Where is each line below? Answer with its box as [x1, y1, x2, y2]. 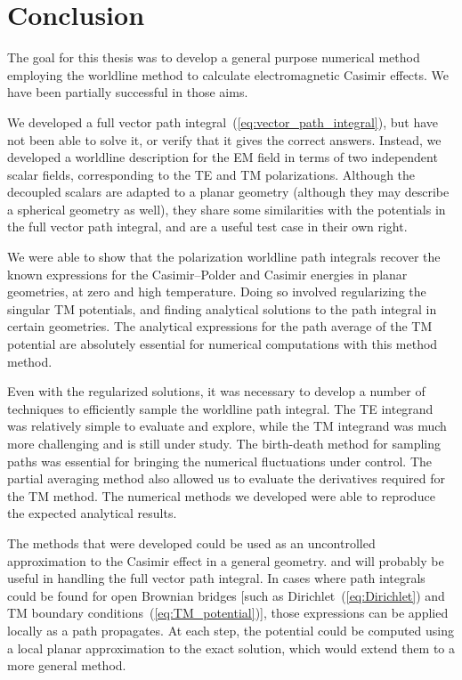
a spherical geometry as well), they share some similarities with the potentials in [7, 199, 446, 218]
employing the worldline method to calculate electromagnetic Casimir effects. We [7, 65, 450, 84]
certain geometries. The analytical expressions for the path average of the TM [7, 317, 433, 336]
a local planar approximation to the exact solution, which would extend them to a [7, 638, 456, 657]
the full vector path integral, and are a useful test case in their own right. [7, 217, 408, 236]
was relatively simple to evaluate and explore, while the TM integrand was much [7, 417, 447, 435]
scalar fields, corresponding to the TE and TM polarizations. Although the [7, 165, 416, 183]
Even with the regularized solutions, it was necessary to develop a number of [7, 382, 426, 401]
